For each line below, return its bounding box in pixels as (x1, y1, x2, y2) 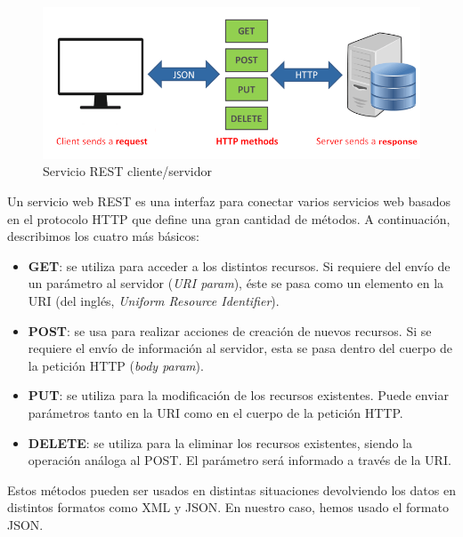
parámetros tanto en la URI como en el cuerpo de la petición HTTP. (28, 403, 403, 421)
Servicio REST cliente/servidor (43, 162, 212, 180)
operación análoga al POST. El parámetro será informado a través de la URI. (28, 451, 451, 469)
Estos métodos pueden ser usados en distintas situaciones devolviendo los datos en (7, 480, 456, 499)
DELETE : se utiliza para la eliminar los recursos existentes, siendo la (28, 433, 413, 452)
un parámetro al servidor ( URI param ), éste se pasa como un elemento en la (28, 274, 444, 293)
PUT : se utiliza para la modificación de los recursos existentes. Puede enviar (28, 386, 449, 405)
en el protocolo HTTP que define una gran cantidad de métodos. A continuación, (7, 209, 451, 228)
